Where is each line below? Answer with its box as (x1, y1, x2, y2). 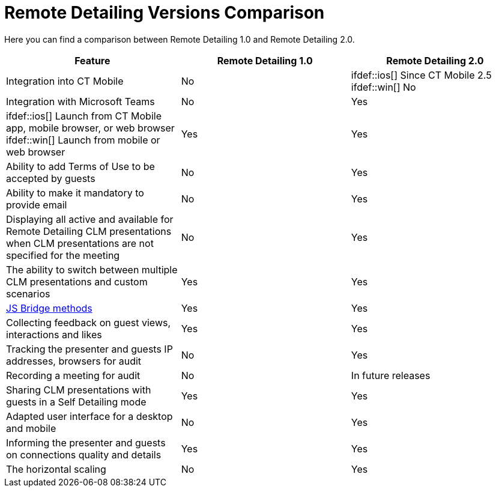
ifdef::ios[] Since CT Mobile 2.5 (351, 68, 492, 81)
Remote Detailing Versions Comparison (4, 2, 325, 23)
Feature (74, 54, 110, 67)
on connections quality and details (6, 448, 162, 461)
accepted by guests (6, 172, 95, 184)
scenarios (6, 287, 50, 300)
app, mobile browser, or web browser (6, 121, 175, 134)
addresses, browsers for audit (6, 354, 142, 367)
